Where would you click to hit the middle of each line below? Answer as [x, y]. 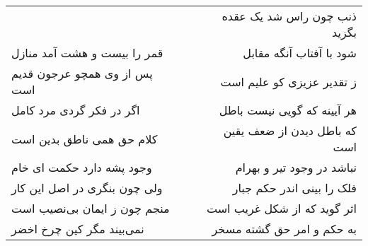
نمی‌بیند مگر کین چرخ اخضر [78, 229]
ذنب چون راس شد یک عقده [289, 16]
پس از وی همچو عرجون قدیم [82, 73]
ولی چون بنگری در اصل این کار [87, 188]
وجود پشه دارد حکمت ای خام [82, 167]
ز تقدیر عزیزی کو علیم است [288, 81]
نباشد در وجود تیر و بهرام [296, 167]
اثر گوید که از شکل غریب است [281, 208]
